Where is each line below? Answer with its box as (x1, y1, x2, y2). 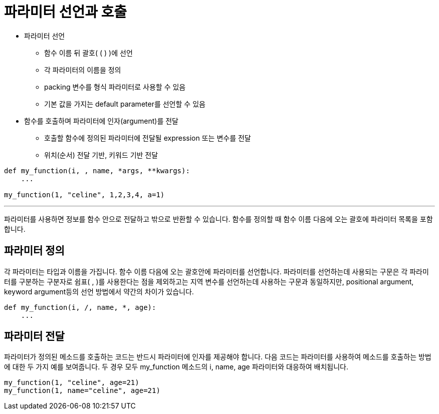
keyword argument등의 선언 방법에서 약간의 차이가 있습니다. (4, 287, 194, 296)
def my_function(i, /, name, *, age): (4, 303, 156, 311)
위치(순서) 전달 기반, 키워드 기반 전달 (44, 150, 158, 159)
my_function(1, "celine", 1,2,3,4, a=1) (4, 190, 165, 199)
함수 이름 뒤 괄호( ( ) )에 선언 (44, 48, 133, 57)
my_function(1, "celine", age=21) (4, 378, 139, 387)
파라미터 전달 (4, 330, 65, 343)
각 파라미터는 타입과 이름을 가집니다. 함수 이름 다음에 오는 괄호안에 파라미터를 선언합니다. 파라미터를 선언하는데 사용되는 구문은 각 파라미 (4, 267, 429, 276)
